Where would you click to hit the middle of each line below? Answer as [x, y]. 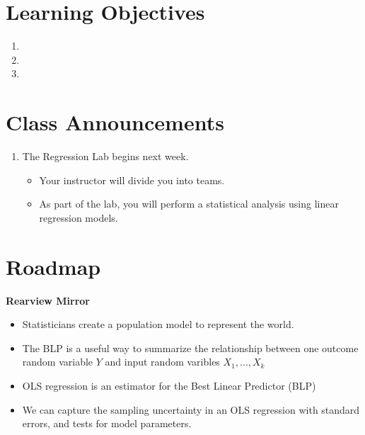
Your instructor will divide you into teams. [132, 180]
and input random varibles [162, 362]
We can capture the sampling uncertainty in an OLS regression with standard [191, 409]
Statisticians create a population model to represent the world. [158, 324]
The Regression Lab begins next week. [105, 156]
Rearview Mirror [48, 300]
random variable [58, 362]
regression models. [79, 217]
